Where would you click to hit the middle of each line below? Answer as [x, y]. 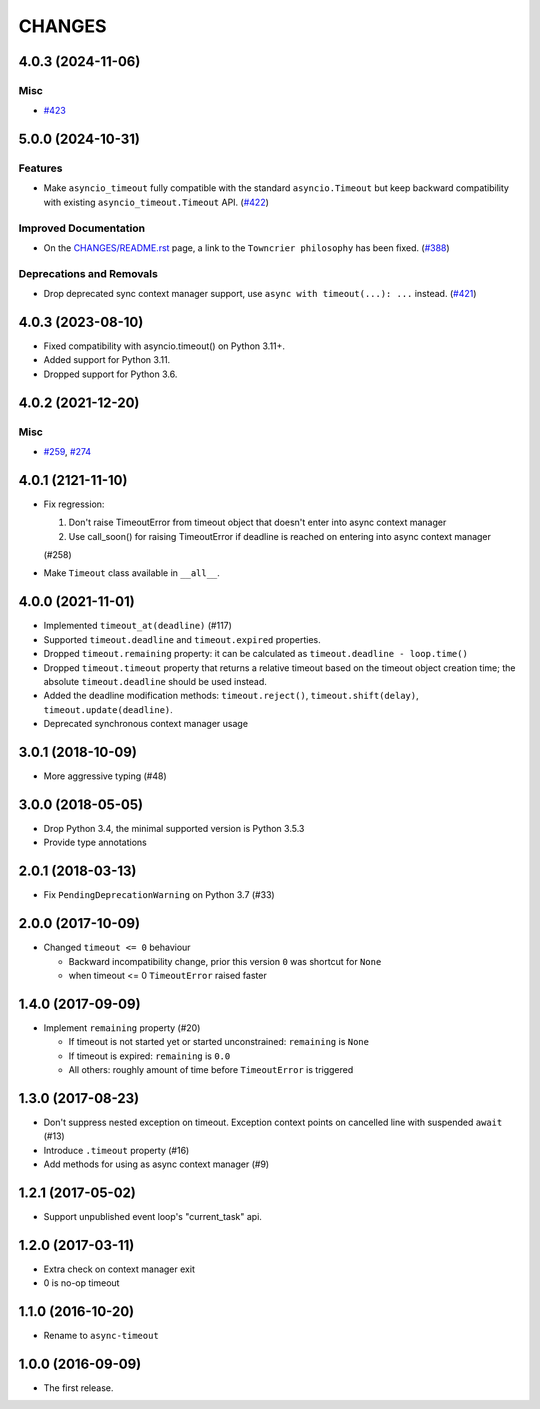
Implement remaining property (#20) [122, 1027]
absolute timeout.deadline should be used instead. [155, 681]
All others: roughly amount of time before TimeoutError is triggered [211, 1069]
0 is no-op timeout [81, 1283]
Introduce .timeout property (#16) [116, 1150]
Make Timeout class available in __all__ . [131, 573]
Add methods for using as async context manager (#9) [156, 1164]
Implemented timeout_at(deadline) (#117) [137, 626]
